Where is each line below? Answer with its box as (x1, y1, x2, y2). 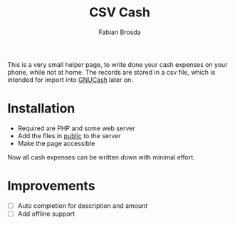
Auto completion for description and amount (17, 201, 148, 210)
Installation (7, 100, 75, 117)
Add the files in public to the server (17, 131, 121, 140)
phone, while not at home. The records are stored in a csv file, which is (7, 68, 216, 76)
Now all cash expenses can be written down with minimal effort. (7, 152, 196, 161)
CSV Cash (88, 4, 151, 21)
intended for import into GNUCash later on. (7, 75, 134, 84)
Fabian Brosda (98, 28, 141, 36)
